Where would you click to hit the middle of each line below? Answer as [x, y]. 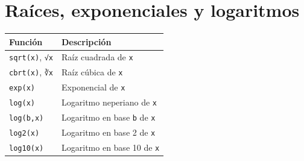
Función [26, 41]
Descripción [87, 41]
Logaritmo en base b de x [109, 117]
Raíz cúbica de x [92, 72]
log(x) [22, 103]
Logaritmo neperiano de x [109, 102]
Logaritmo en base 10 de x [111, 147]
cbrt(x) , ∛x [31, 72]
